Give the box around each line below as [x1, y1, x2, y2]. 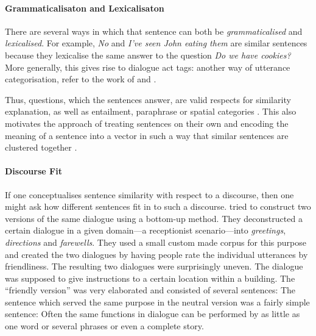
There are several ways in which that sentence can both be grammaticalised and [5, 24, 303, 37]
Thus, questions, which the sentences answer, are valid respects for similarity [5, 93, 291, 105]
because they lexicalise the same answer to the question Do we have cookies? [5, 48, 291, 61]
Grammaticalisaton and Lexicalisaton [5, 1, 164, 14]
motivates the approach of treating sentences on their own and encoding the [5, 116, 289, 129]
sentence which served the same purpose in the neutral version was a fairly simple [5, 295, 310, 308]
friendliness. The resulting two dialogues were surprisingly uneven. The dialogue [5, 260, 303, 273]
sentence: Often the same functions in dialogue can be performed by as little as [5, 307, 300, 320]
